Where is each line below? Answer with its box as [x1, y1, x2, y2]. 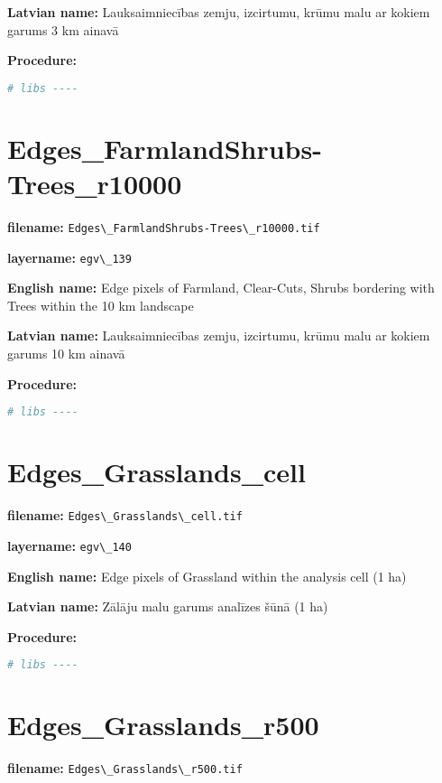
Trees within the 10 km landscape [7, 295, 194, 314]
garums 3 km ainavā [7, 20, 119, 39]
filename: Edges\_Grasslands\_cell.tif [7, 506, 243, 525]
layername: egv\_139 [7, 247, 132, 266]
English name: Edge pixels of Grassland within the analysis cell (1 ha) [7, 566, 407, 585]
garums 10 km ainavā [7, 344, 125, 363]
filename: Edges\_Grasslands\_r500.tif [7, 759, 243, 778]
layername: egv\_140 [7, 536, 132, 555]
